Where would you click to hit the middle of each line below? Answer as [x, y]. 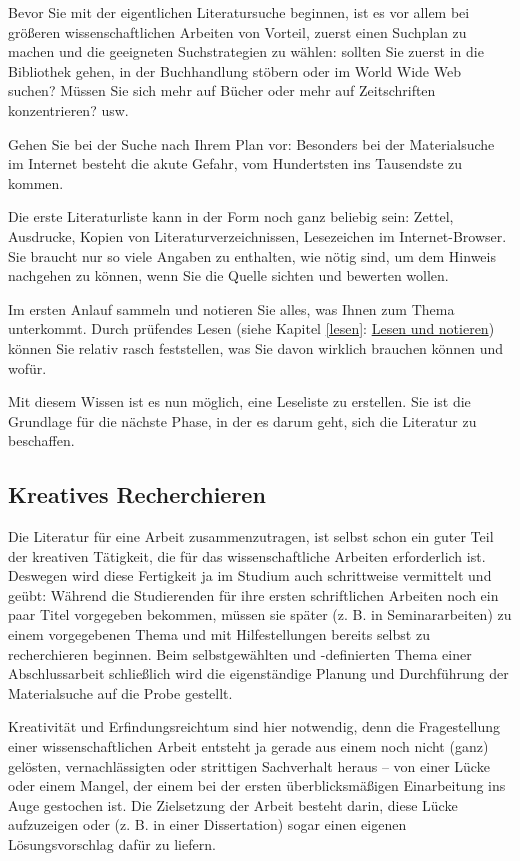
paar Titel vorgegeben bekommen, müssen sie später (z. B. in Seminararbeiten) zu [260, 614]
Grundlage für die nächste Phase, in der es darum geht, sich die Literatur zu [242, 420]
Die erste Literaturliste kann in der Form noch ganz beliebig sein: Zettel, [231, 216]
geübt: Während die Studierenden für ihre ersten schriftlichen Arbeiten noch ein [253, 594]
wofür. [27, 367]
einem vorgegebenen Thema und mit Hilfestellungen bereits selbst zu [219, 634]
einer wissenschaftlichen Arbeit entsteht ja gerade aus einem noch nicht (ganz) [248, 746]
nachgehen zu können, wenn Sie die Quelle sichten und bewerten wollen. [228, 275]
